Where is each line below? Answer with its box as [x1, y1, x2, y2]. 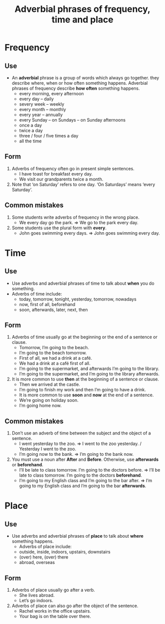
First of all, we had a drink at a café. [19, 355, 92, 361]
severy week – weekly [19, 101, 65, 107]
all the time [19, 138, 42, 144]
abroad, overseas [19, 560, 55, 565]
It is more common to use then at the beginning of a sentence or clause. [11, 376, 159, 382]
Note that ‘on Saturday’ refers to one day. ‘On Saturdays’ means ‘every [11, 181, 155, 187]
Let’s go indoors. [19, 598, 53, 604]
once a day [19, 123, 42, 128]
